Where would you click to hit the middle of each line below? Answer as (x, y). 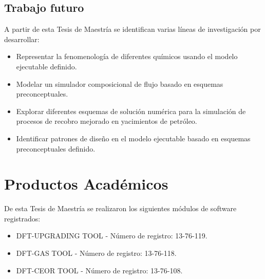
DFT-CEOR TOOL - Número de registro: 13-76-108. (99, 270)
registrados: (22, 218)
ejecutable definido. (46, 66)
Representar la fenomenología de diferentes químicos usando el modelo (127, 56)
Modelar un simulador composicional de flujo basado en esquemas (120, 83)
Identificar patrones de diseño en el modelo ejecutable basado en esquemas (133, 138)
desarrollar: (22, 39)
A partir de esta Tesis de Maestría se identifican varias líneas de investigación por (132, 29)
